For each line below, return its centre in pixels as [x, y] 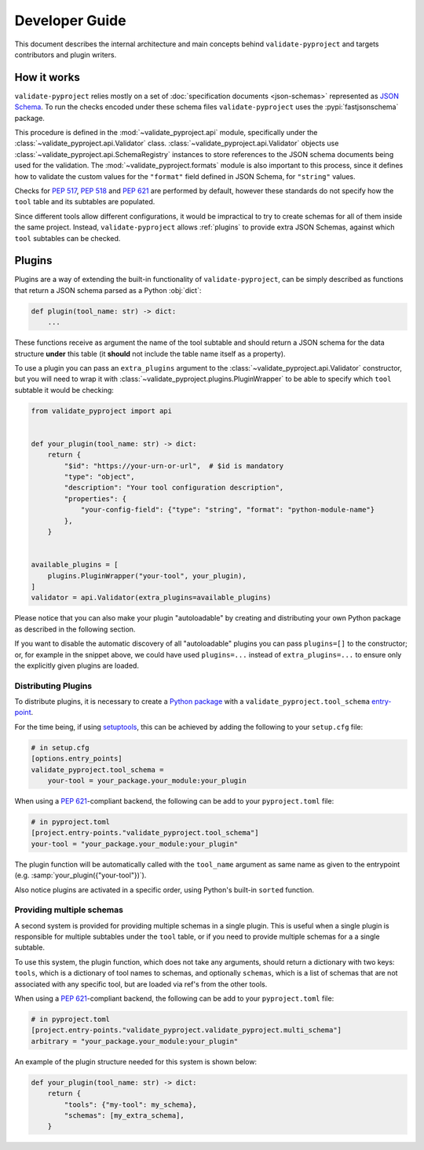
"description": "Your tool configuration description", [174, 488]
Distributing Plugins [53, 686]
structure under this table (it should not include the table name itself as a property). [150, 353]
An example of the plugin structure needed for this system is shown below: [136, 1061]
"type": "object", [99, 477]
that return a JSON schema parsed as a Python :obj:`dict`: [108, 290]
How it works [47, 77]
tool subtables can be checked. [68, 238]
